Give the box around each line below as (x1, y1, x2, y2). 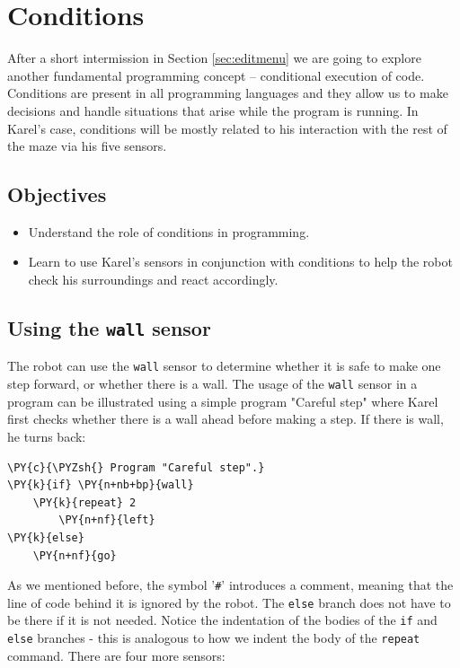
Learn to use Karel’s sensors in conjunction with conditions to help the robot (28, 252, 453, 271)
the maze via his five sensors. (7, 136, 167, 155)
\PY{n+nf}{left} (58, 514, 155, 527)
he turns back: (7, 426, 86, 445)
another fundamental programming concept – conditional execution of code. (7, 66, 425, 84)
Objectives (7, 180, 107, 208)
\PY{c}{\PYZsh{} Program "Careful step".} (7, 461, 265, 474)
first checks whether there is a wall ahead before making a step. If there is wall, (7, 409, 444, 428)
